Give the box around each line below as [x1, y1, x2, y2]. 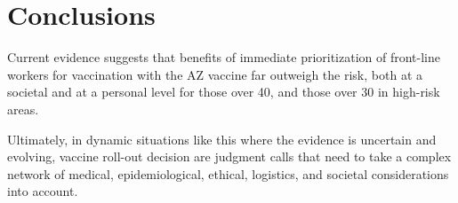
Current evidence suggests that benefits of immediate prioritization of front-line [7, 48, 441, 66]
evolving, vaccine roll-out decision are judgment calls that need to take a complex [7, 147, 452, 166]
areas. [7, 99, 39, 118]
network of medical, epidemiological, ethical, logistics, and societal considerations [7, 164, 449, 183]
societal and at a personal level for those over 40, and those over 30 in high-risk [7, 82, 440, 101]
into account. [7, 182, 78, 200]
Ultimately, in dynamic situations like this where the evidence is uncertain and [7, 129, 437, 148]
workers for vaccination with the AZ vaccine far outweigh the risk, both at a [7, 65, 422, 83]
